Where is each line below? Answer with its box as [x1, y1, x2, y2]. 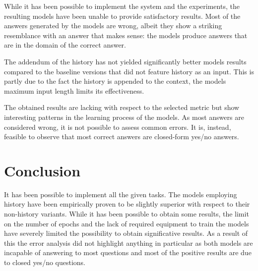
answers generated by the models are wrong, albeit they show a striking [4, 20, 222, 31]
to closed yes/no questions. [4, 257, 86, 267]
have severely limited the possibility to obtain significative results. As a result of [4, 228, 248, 238]
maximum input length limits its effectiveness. [4, 85, 144, 96]
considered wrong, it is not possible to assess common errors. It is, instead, [4, 121, 231, 132]
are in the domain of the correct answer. [4, 40, 126, 50]
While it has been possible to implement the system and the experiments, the [4, 1, 240, 11]
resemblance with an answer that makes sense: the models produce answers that [4, 30, 248, 40]
